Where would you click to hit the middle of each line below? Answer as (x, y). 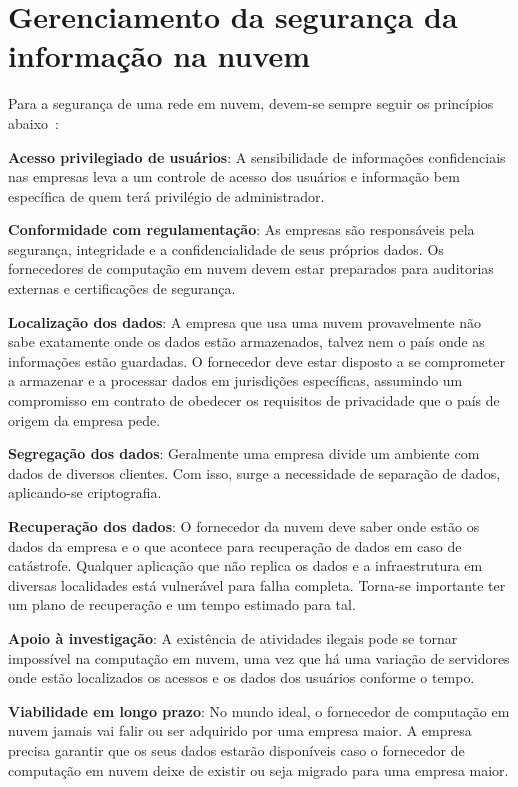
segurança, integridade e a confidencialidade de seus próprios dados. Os (226, 248)
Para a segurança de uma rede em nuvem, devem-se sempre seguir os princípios (251, 103)
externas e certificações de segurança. (122, 288)
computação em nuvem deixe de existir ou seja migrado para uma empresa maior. (258, 769)
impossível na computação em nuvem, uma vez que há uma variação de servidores (259, 657)
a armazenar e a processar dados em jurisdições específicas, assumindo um (235, 380)
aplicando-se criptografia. (85, 492)
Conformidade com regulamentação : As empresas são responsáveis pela (241, 229)
